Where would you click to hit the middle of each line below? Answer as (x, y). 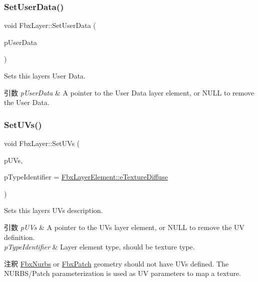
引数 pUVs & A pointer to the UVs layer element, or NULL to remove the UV (124, 227)
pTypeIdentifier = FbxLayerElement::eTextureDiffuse (86, 177)
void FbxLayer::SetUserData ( (50, 25)
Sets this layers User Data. (45, 75)
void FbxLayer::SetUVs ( (42, 143)
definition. (20, 237)
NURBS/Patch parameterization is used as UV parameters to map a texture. (123, 273)
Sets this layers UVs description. (54, 210)
